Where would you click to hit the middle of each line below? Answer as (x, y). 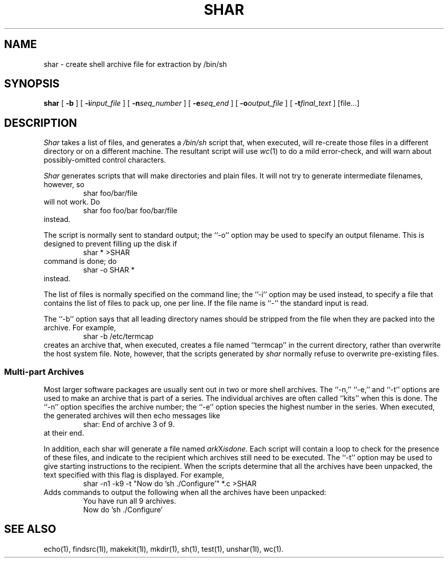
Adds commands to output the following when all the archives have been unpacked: (185, 492)
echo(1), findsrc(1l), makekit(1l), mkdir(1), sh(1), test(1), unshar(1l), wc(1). (164, 549)
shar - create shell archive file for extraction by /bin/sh (135, 64)
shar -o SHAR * (109, 270)
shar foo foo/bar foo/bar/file (130, 211)
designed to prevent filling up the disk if (110, 244)
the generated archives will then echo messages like (132, 416)
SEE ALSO (30, 529)
